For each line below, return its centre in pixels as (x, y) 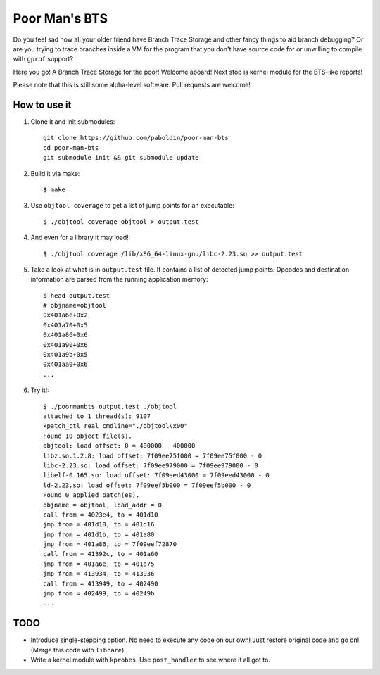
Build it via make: (55, 173)
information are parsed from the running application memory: (119, 279)
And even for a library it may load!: (81, 238)
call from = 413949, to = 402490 (101, 583)
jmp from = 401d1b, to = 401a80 (99, 534)
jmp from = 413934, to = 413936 (99, 574)
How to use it (42, 105)
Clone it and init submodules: (73, 122)
